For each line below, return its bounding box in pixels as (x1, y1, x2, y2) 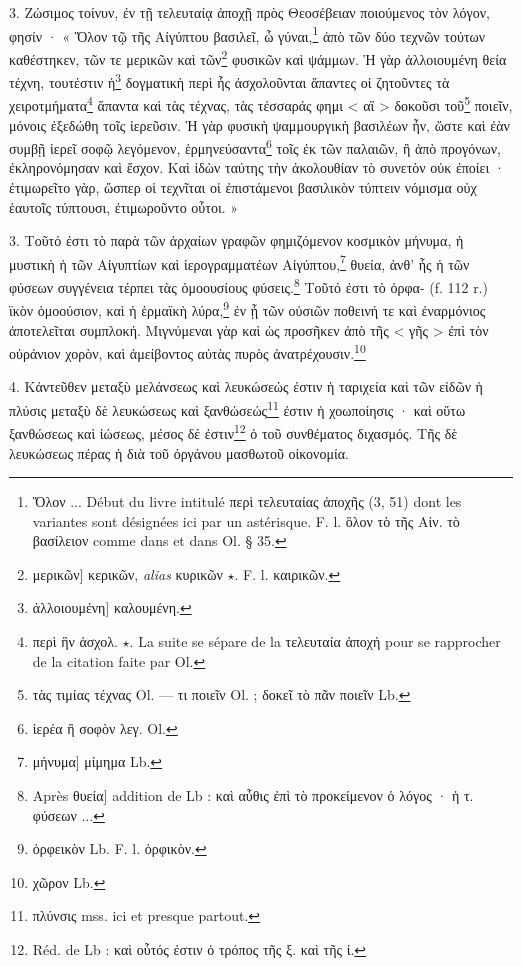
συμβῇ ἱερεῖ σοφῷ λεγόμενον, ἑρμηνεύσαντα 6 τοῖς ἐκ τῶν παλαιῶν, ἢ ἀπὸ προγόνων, (9, 135, 501, 158)
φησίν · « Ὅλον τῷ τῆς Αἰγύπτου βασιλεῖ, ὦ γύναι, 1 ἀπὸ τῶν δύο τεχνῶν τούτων (9, 22, 486, 46)
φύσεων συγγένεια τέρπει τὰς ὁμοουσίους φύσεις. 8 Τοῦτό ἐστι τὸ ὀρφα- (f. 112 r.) (9, 274, 489, 297)
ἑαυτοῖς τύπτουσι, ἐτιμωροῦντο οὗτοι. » (9, 196, 238, 217)
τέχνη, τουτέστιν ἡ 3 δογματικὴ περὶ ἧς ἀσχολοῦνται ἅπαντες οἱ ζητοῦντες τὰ (9, 69, 450, 92)
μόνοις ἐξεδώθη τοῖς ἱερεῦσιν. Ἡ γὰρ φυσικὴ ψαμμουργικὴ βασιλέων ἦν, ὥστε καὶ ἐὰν (9, 114, 510, 135)
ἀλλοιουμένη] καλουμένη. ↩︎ (32, 597, 192, 618)
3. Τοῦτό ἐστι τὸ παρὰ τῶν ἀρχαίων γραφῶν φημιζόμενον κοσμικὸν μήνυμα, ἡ (9, 230, 464, 251)
